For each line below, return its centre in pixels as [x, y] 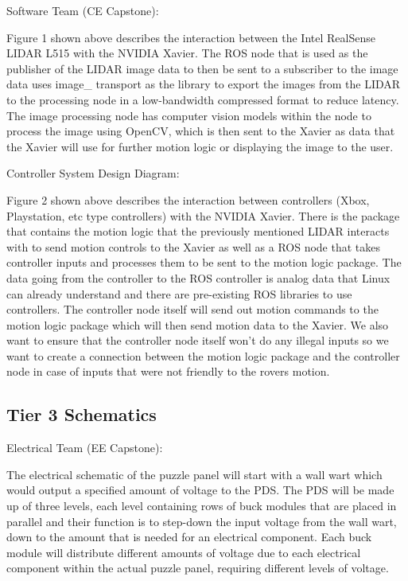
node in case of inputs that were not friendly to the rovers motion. [168, 371]
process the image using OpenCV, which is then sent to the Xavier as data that [201, 131]
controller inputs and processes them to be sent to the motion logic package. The [204, 262]
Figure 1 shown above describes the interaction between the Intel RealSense [191, 37]
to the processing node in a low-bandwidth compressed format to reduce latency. [203, 99]
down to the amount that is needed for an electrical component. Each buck [189, 537]
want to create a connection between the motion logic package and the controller [203, 355]
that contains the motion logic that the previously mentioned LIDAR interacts [198, 231]
